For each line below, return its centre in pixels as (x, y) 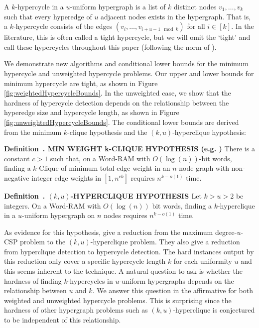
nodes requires (126, 215)
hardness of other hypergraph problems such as (76, 310)
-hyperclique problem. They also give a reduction (165, 242)
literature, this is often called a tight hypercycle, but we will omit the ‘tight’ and (127, 37)
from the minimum (33, 132)
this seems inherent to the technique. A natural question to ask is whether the (123, 271)
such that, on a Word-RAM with (100, 158)
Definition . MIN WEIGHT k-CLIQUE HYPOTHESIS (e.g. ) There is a (129, 149)
